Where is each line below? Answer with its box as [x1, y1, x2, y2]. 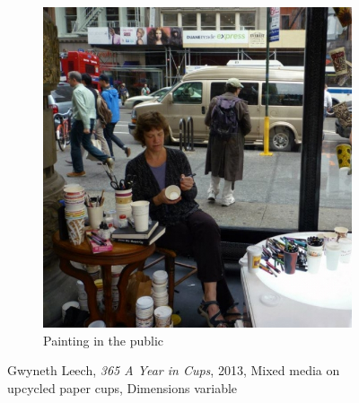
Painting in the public [43, 330, 164, 349]
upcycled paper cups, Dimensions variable [7, 378, 238, 397]
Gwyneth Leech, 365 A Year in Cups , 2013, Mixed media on [7, 361, 340, 380]
